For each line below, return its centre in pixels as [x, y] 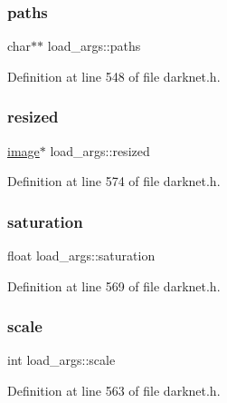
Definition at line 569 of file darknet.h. [114, 285]
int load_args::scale [61, 360]
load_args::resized [100, 150]
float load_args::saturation [81, 256]
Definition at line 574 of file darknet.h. [114, 181]
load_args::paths [94, 46]
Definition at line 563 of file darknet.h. [114, 391]
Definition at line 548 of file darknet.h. [114, 76]
